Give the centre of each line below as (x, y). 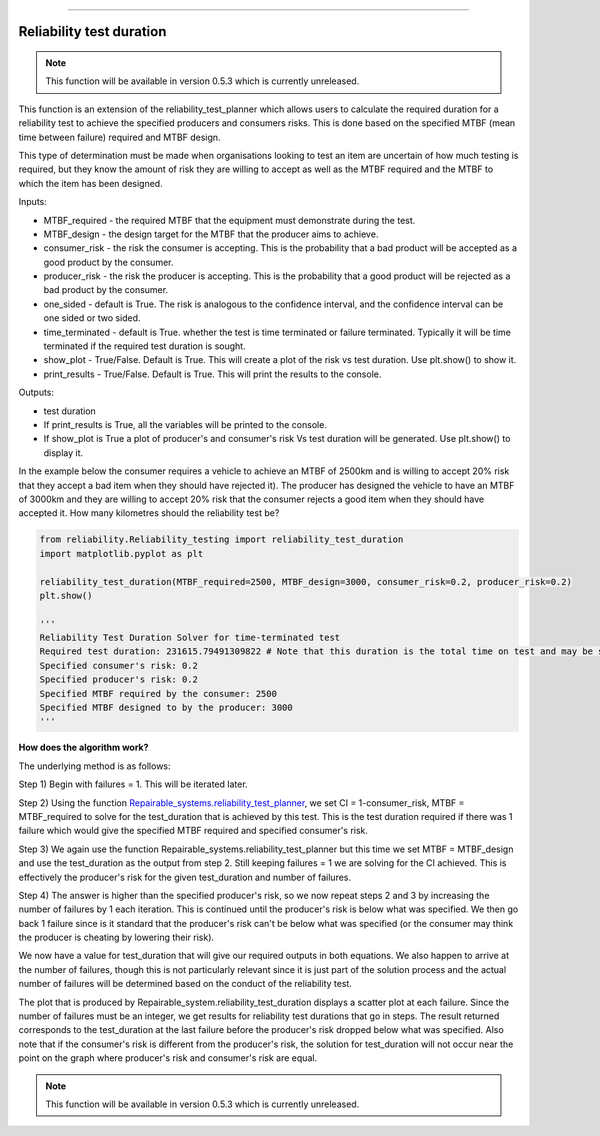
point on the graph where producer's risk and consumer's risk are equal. (168, 1058)
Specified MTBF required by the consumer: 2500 (158, 693)
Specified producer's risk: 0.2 (119, 679)
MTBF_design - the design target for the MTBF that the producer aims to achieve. (211, 234)
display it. (63, 452)
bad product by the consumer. (106, 290)
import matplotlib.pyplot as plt (121, 553)
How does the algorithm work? (83, 747)
